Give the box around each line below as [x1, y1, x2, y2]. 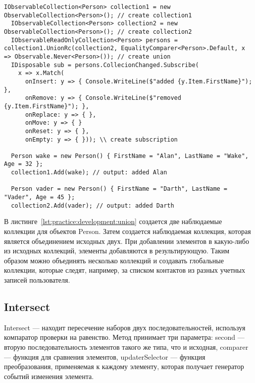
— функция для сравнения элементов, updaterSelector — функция [4, 351, 205, 362]
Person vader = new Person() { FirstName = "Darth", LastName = [11, 185, 228, 193]
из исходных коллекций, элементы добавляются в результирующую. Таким [4, 245, 230, 256]
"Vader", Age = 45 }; [4, 194, 75, 201]
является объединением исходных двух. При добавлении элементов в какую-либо [4, 235, 249, 246]
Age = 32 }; [4, 160, 43, 168]
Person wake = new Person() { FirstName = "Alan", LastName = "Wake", [11, 152, 249, 159]
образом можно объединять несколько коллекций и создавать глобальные [4, 255, 224, 265]
